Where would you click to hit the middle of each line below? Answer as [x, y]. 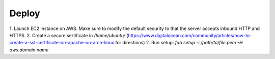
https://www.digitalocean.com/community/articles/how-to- [190, 35]
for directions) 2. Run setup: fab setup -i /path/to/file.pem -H [179, 43]
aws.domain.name [29, 50]
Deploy [25, 13]
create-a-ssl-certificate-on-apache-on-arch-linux [62, 43]
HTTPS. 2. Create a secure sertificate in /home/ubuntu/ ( [69, 35]
